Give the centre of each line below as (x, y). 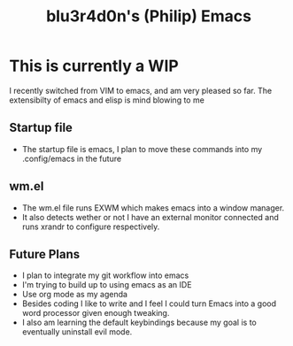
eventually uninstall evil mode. (77, 332)
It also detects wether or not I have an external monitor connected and (150, 217)
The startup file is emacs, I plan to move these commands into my (142, 149)
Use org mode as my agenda (75, 295)
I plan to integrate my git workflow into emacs (105, 275)
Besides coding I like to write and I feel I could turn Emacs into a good (149, 304)
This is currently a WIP (94, 66)
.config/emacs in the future (72, 158)
